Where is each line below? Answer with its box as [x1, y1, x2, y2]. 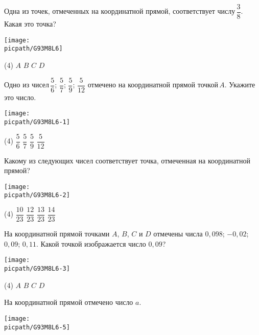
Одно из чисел [4, 79, 50, 90]
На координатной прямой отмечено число [4, 297, 133, 307]
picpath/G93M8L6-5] [4, 323, 70, 331]
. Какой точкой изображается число [36, 238, 146, 249]
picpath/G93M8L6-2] [4, 192, 70, 199]
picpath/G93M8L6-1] [4, 118, 70, 126]
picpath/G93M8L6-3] [4, 265, 70, 272]
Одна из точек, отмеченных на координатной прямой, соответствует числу [4, 6, 236, 16]
